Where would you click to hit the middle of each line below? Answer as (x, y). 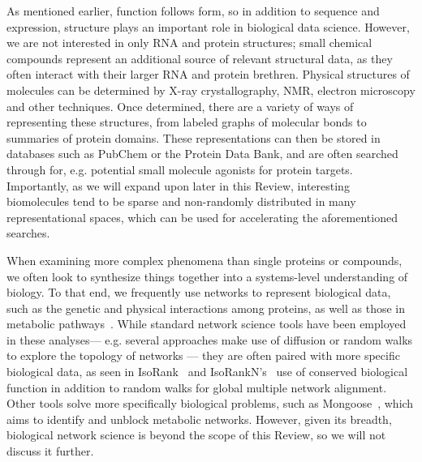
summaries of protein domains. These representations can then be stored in (194, 137)
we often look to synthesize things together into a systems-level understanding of (207, 276)
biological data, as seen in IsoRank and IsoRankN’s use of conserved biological (207, 372)
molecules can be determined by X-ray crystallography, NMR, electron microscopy (211, 90)
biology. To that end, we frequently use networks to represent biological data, (199, 292)
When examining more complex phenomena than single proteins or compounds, (205, 260)
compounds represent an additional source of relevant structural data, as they (200, 58)
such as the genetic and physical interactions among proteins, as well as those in (206, 308)
